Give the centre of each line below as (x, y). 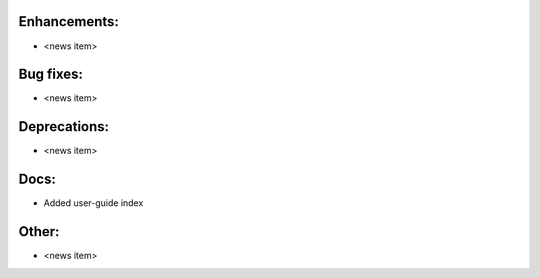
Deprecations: (64, 126)
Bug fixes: (51, 74)
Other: (39, 231)
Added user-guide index (93, 203)
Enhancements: (69, 21)
